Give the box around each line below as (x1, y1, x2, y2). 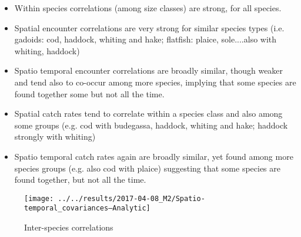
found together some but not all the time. (14, 87, 165, 100)
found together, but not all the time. (14, 173, 146, 186)
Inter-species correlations (24, 221, 113, 233)
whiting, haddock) (14, 44, 80, 57)
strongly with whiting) (14, 130, 96, 143)
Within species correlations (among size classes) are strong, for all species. (14, 2, 282, 14)
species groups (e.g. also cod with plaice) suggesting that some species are (14, 162, 280, 174)
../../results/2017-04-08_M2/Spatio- (58, 194, 205, 203)
